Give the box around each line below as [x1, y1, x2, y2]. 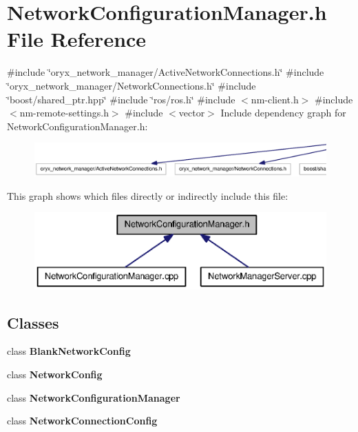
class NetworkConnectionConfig [7, 413, 158, 428]
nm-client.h [251, 92, 299, 106]
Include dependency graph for [220, 105, 346, 120]
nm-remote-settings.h [19, 105, 109, 120]
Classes [7, 311, 59, 333]
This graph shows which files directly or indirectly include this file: [7, 188, 288, 203]
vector [178, 105, 205, 120]
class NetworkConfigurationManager [7, 390, 180, 404]
